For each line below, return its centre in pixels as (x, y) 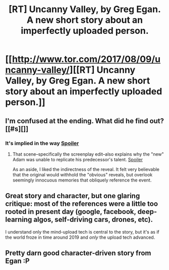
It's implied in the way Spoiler (42, 143)
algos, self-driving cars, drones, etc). (93, 220)
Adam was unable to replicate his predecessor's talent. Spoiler (77, 159)
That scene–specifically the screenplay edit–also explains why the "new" (88, 154)
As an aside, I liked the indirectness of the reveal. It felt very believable (86, 169)
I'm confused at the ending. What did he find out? (85, 121)
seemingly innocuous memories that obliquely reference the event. (82, 180)
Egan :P (17, 261)
